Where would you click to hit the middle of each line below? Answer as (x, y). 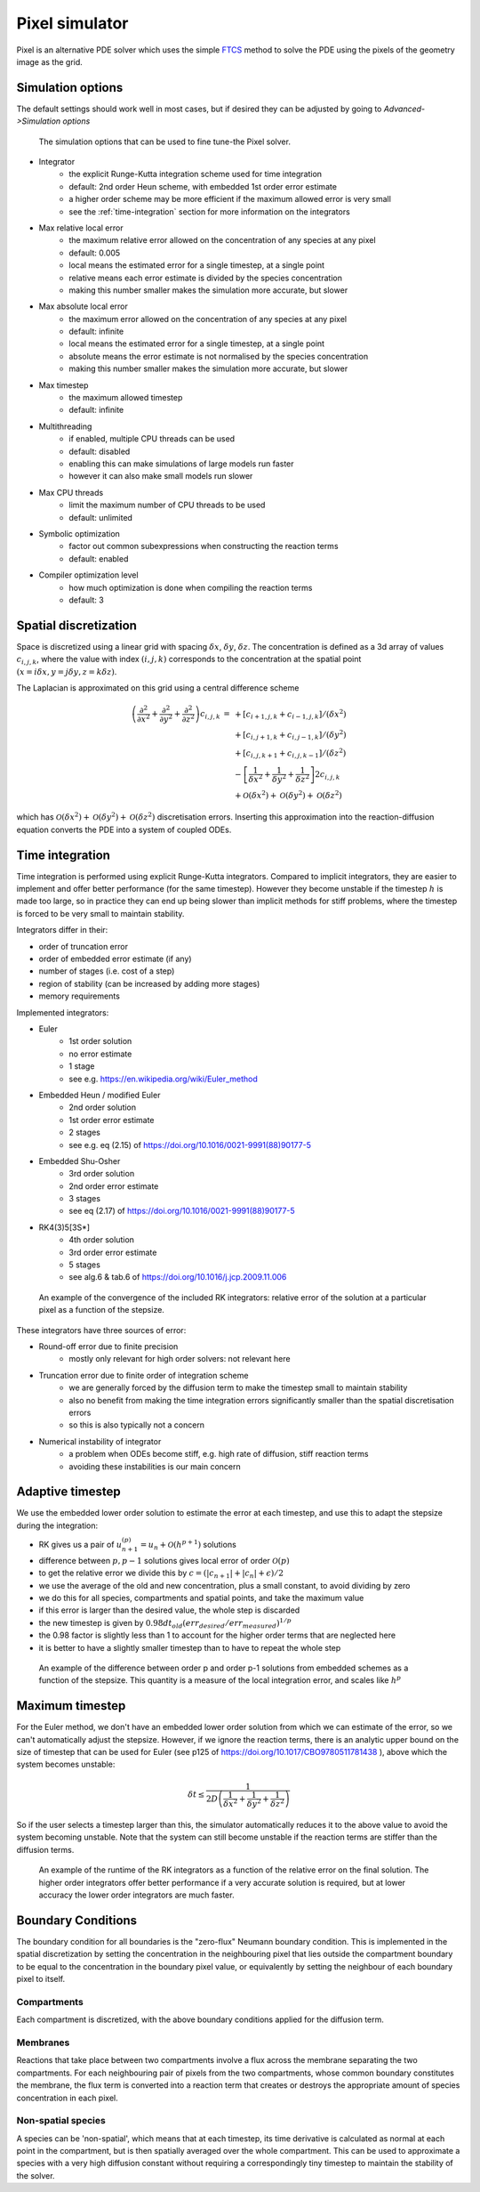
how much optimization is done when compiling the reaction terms (191, 587)
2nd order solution (103, 1107)
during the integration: (57, 1525)
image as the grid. (50, 61)
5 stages (85, 1265)
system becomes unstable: (66, 1764)
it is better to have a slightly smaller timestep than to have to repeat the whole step (190, 1647)
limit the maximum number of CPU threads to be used (167, 505)
